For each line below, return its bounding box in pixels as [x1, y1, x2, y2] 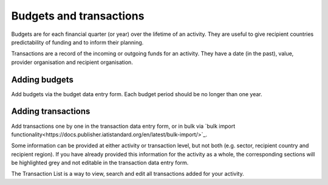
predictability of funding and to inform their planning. [11, 38, 144, 46]
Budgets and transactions [11, 9, 145, 23]
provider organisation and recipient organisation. [11, 58, 133, 66]
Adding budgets [11, 74, 74, 85]
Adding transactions [11, 106, 91, 117]
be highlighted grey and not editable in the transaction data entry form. [11, 159, 189, 167]
